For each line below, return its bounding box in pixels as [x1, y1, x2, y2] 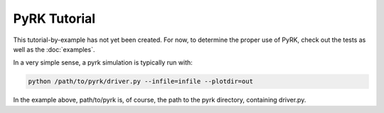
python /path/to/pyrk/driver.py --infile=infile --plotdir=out [28, 77, 254, 85]
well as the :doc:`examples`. [13, 45, 95, 53]
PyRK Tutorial [13, 11, 96, 26]
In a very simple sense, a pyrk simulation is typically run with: [13, 58, 193, 67]
